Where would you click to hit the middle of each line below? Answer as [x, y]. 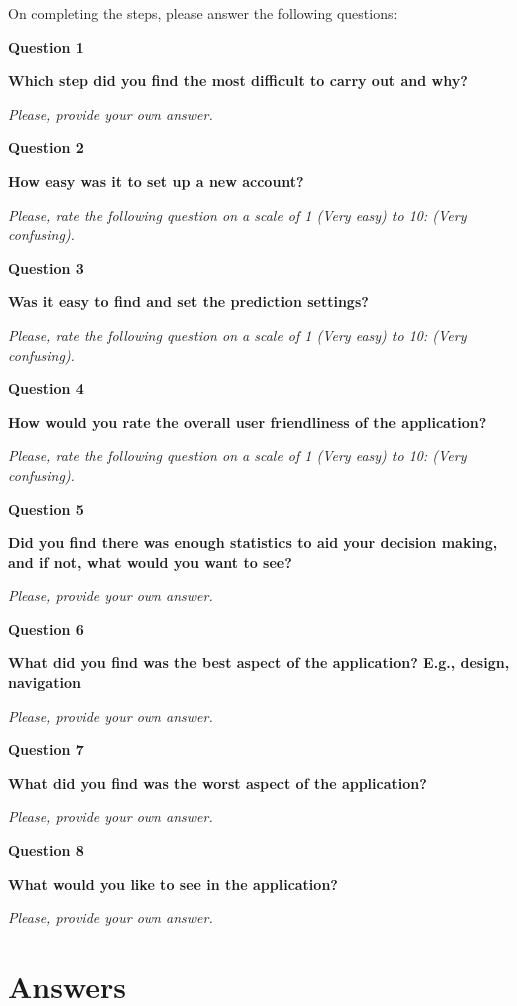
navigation [44, 682]
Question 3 [46, 267]
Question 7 [46, 749]
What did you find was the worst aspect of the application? [217, 782]
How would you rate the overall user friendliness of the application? [247, 421]
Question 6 [46, 628]
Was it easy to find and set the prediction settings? [188, 301]
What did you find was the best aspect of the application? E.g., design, [259, 662]
